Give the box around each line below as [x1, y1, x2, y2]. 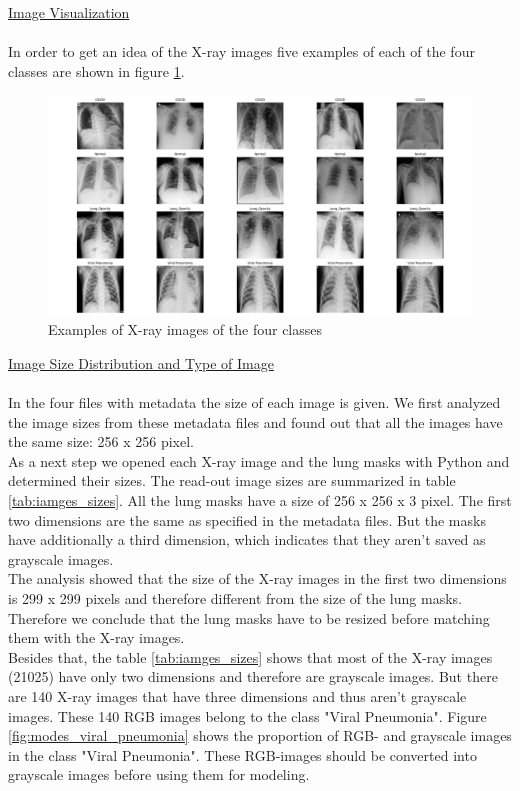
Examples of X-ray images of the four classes [48, 319, 323, 340]
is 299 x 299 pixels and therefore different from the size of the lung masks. [8, 587, 462, 608]
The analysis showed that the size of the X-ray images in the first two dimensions [8, 568, 507, 589]
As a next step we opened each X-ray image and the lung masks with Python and [8, 450, 510, 471]
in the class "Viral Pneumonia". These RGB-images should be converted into [8, 744, 477, 765]
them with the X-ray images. [8, 627, 185, 648]
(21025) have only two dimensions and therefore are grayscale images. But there [8, 666, 498, 687]
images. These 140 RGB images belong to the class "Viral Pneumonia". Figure [8, 705, 487, 726]
